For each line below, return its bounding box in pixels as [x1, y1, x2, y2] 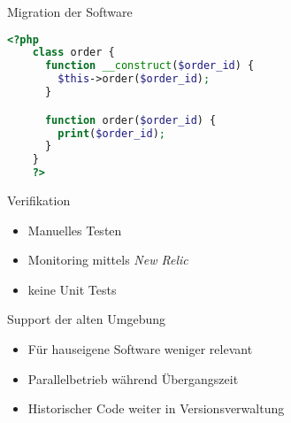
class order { [32, 46, 115, 59]
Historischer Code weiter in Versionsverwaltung [27, 399, 285, 418]
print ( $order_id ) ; [57, 127, 166, 140]
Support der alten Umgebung [7, 310, 166, 328]
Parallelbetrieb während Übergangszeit [27, 369, 239, 388]
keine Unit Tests [27, 280, 117, 298]
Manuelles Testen [27, 220, 122, 239]
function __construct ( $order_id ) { [44, 59, 255, 73]
